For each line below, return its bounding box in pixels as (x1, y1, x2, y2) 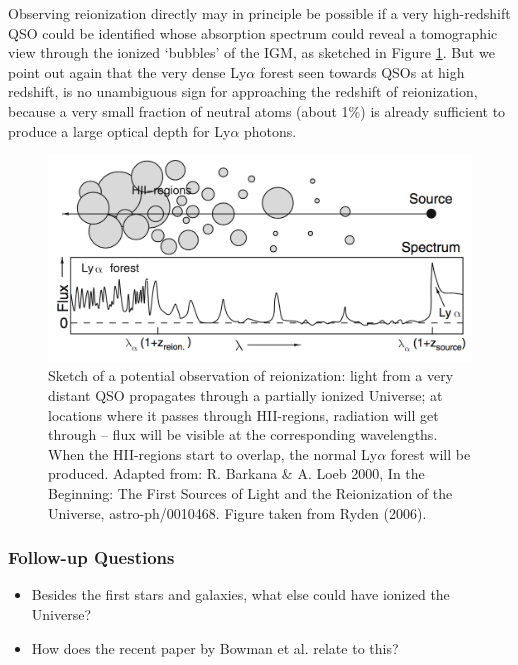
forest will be (390, 443, 471, 464)
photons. (244, 120, 297, 141)
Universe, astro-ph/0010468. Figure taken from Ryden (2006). (48, 502, 427, 523)
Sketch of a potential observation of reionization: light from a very (48, 365, 454, 386)
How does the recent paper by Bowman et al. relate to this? (31, 637, 399, 658)
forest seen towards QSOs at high (259, 61, 465, 82)
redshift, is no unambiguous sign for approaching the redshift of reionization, (8, 81, 478, 102)
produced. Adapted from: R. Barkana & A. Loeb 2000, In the (48, 463, 425, 484)
